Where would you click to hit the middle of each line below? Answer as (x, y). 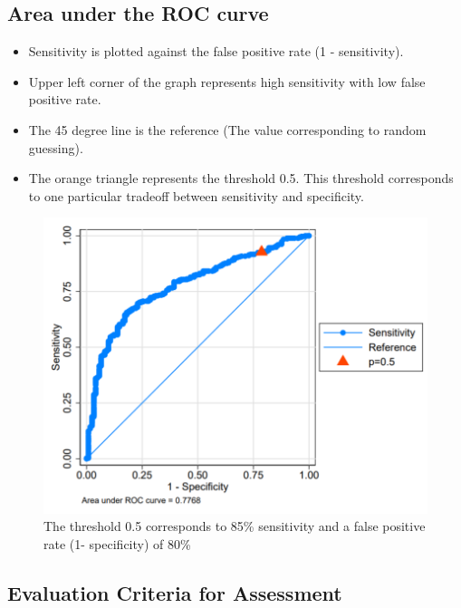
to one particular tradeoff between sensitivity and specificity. (196, 195)
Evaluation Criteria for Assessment (175, 592)
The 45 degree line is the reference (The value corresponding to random (227, 129)
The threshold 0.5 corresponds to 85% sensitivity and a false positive (235, 526)
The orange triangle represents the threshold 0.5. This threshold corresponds (241, 178)
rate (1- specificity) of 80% (117, 543)
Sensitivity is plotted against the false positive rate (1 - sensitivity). (216, 51)
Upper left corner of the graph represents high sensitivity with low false (227, 81)
